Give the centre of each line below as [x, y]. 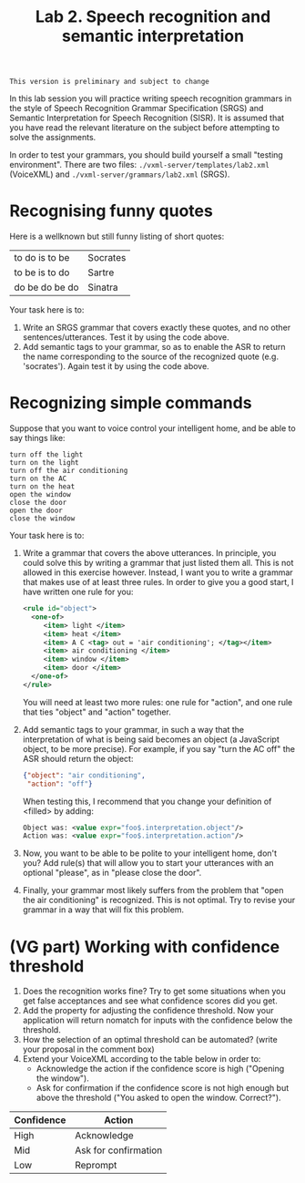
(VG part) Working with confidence [145, 946]
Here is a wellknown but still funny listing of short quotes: [117, 237]
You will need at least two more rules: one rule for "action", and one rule [158, 702]
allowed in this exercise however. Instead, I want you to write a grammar [158, 572]
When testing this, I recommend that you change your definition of [147, 801]
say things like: [37, 438]
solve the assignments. [53, 138]
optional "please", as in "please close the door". [112, 873]
